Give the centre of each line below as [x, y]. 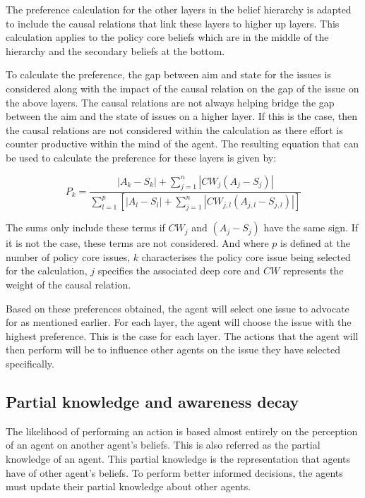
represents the [313, 271]
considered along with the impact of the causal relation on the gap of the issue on [182, 88]
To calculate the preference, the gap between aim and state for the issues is [168, 74]
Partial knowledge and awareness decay [152, 401]
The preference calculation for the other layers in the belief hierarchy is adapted [179, 9]
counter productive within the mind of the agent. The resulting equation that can [182, 144]
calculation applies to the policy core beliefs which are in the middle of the [167, 37]
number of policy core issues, [68, 256]
